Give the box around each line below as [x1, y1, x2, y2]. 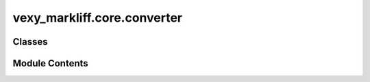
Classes [12, 36, 48, 47]
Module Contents [12, 58, 88, 69]
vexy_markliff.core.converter [12, 10, 183, 25]
